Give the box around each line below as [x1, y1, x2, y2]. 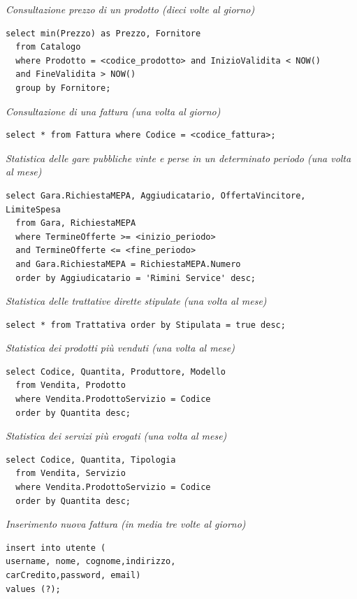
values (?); [6, 584, 61, 594]
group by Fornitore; [15, 82, 111, 93]
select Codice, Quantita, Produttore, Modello [6, 366, 226, 377]
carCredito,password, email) [6, 570, 141, 580]
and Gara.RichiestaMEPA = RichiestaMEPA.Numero [15, 259, 241, 269]
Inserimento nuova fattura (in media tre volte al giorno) [6, 517, 246, 531]
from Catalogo [15, 42, 81, 52]
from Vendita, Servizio [15, 468, 126, 479]
